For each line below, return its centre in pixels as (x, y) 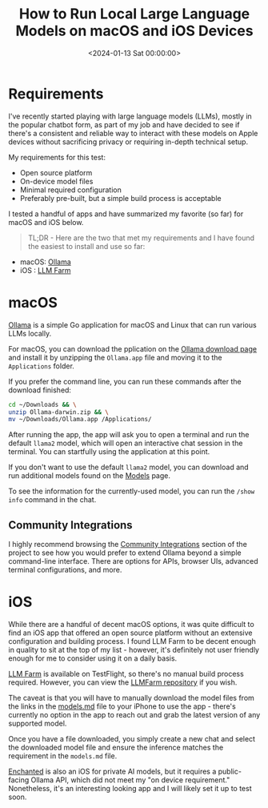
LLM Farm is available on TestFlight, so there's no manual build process (126, 674)
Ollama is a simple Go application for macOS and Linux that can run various (133, 324)
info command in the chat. (52, 500)
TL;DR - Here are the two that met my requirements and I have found (141, 238)
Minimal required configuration (70, 190)
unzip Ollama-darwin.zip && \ (59, 412)
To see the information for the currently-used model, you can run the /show (132, 491)
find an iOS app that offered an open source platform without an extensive (130, 633)
